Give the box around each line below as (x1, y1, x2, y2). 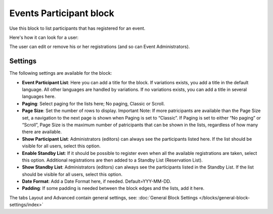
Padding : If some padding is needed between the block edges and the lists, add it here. (22, 185, 205, 191)
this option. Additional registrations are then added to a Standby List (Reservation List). (22, 157, 203, 163)
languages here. (22, 93, 56, 99)
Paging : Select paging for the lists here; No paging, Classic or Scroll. (22, 100, 165, 106)
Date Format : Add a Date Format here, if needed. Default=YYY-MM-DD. (22, 178, 171, 184)
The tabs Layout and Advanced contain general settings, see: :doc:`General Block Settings (9, 194, 198, 200)
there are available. (22, 129, 62, 135)
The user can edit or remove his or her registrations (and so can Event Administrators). (9, 43, 190, 50)
